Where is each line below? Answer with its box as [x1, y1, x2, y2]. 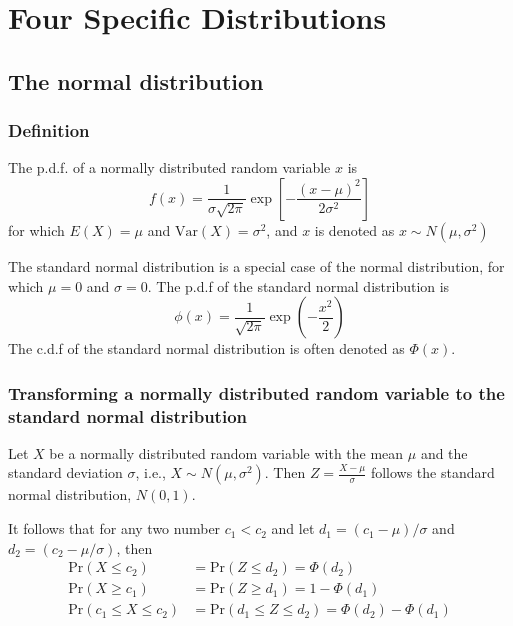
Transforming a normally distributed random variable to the [8, 380, 505, 405]
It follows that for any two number [8, 518, 221, 539]
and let [271, 518, 315, 539]
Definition [8, 118, 90, 143]
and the [420, 442, 468, 463]
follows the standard [370, 462, 495, 483]
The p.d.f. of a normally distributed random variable [8, 157, 331, 178]
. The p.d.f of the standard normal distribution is [147, 275, 450, 296]
